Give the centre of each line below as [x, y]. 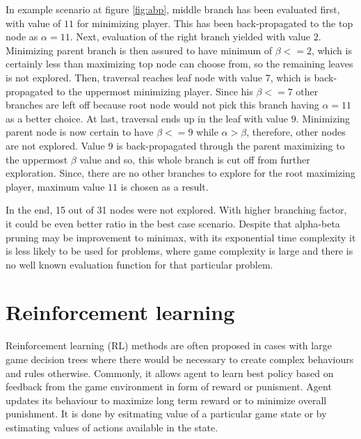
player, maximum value [55, 186]
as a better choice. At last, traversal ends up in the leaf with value [147, 118]
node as [22, 37]
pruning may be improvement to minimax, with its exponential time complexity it [181, 237]
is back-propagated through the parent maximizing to [231, 145]
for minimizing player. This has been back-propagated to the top [215, 23]
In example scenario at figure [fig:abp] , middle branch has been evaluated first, [173, 9]
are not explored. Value [55, 145]
